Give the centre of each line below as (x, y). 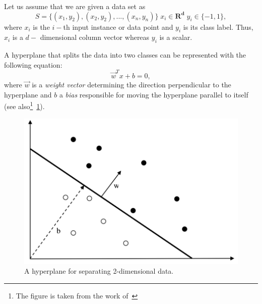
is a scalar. (176, 37)
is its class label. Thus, (218, 27)
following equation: (33, 64)
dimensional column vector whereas (95, 37)
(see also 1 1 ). (24, 105)
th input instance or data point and (118, 27)
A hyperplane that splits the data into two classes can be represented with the (125, 55)
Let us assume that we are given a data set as (75, 6)
